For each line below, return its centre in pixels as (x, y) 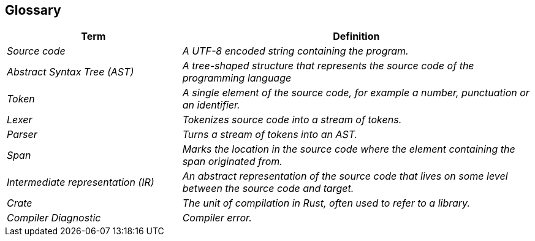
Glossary (33, 10)
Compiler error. (217, 218)
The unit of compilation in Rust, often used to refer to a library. (326, 203)
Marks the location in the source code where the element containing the (349, 149)
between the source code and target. (268, 189)
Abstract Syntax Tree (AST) (70, 72)
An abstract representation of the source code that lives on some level (345, 176)
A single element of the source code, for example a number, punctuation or (356, 93)
